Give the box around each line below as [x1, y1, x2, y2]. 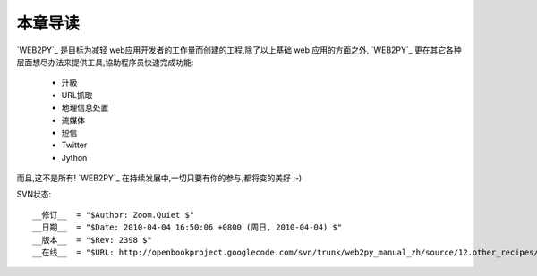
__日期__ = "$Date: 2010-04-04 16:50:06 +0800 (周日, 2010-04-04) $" [32, 222, 343, 232]
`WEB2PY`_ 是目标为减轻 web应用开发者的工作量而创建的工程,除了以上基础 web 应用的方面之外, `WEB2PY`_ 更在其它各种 [16, 45, 463, 55]
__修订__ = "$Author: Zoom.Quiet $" [32, 210, 195, 220]
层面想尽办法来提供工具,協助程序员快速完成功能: [16, 56, 194, 67]
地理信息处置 [61, 103, 109, 113]
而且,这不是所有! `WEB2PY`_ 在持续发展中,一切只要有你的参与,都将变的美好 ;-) [16, 172, 303, 183]
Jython [61, 152, 88, 163]
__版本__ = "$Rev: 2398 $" [32, 235, 152, 245]
